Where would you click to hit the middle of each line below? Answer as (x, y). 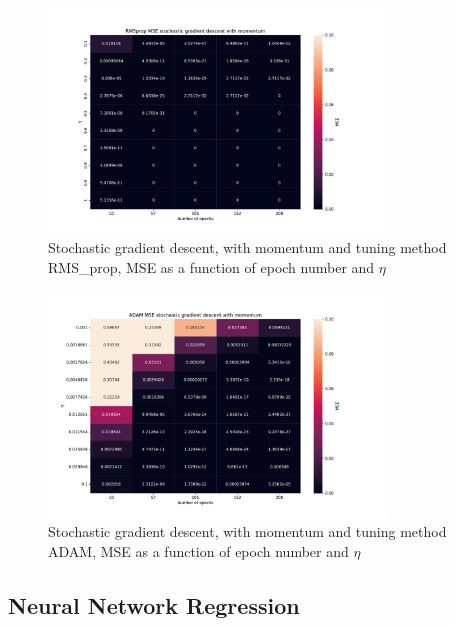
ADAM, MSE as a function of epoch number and (198, 550)
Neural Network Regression (154, 604)
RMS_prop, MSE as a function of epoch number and (211, 267)
